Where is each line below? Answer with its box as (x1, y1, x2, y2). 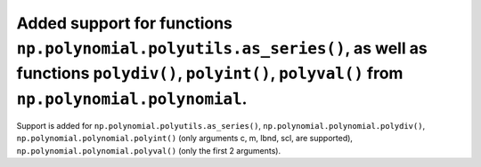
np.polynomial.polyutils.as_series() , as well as (16, 38, 428, 58)
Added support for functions (16, 13, 233, 33)
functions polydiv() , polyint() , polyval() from (16, 63, 404, 83)
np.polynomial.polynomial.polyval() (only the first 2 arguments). (16, 145, 281, 155)
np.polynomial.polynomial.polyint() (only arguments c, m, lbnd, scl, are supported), (16, 133, 354, 144)
